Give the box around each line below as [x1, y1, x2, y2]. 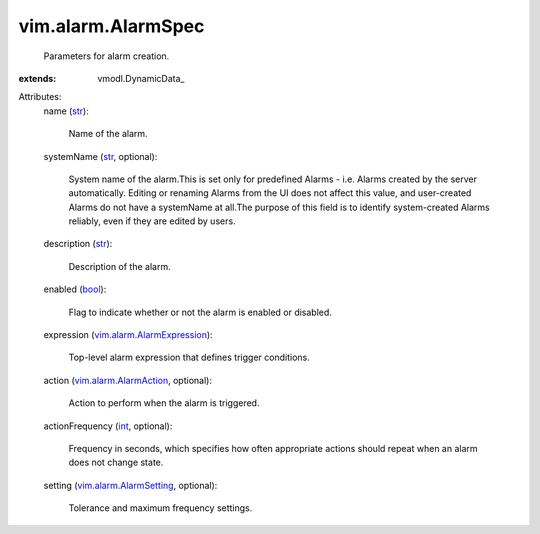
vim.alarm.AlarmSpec [18, 15, 205, 37]
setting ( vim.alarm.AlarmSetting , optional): [43, 479, 218, 491]
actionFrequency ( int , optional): [43, 420, 173, 432]
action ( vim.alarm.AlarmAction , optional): [43, 374, 212, 386]
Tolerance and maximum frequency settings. [68, 502, 253, 514]
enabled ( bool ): [43, 283, 107, 295]
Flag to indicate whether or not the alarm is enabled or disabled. [68, 306, 332, 318]
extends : [18, 72, 57, 84]
